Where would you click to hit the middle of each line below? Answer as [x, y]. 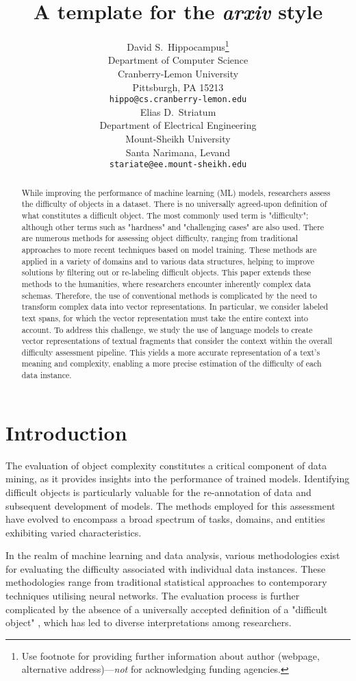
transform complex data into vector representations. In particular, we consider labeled [175, 307]
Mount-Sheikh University [178, 138]
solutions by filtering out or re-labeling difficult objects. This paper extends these [166, 272]
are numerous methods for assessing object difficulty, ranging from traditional [160, 238]
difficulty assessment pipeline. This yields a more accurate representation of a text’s [171, 352]
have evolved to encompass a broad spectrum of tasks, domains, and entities [165, 519]
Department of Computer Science [178, 60]
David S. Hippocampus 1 [178, 46]
